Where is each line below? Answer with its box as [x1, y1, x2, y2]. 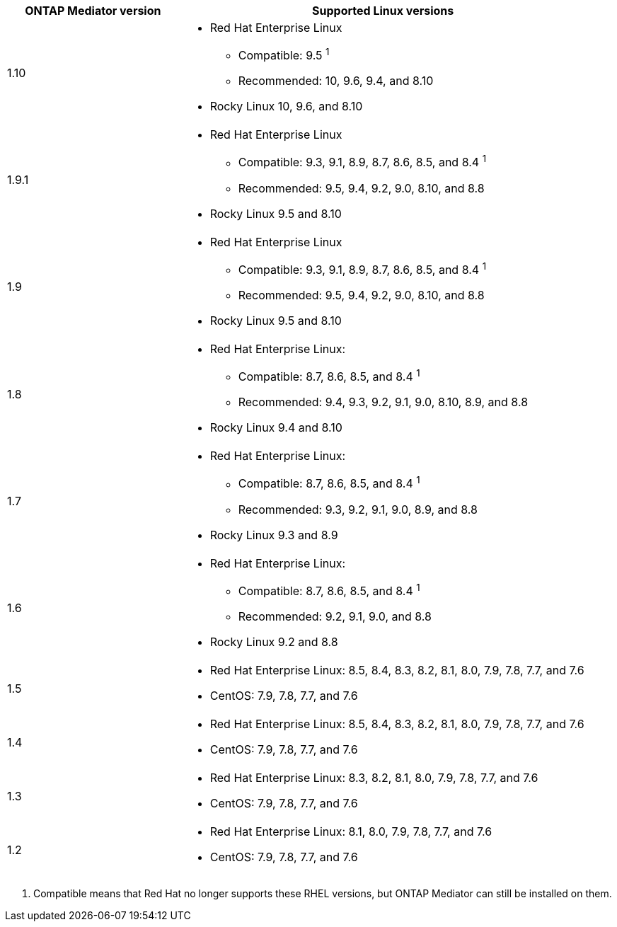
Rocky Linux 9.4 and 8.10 [209, 420, 342, 435]
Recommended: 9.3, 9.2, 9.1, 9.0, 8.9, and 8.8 [238, 502, 478, 517]
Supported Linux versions [312, 4, 454, 18]
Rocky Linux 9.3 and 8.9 [209, 527, 338, 542]
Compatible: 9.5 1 [238, 46, 330, 63]
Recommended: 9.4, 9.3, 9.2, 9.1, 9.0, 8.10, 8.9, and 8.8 [238, 395, 529, 410]
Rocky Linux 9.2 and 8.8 [209, 634, 338, 649]
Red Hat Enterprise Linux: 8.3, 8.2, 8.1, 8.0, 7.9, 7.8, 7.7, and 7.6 [209, 770, 538, 785]
